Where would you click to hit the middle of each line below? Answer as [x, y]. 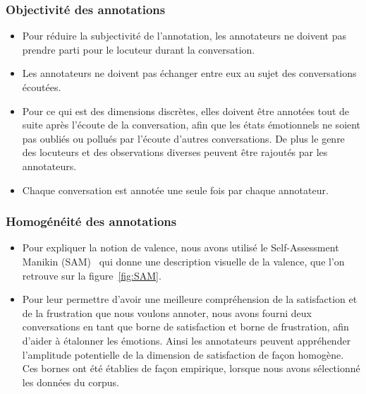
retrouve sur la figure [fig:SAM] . [92, 275]
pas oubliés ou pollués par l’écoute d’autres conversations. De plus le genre [183, 138]
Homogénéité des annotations [91, 221]
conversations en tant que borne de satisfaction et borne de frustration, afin [185, 327]
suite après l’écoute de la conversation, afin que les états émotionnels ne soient [191, 125]
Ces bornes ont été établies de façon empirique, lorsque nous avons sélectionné [191, 368]
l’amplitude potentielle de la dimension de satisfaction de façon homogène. [183, 354]
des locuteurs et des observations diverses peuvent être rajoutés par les [175, 152]
